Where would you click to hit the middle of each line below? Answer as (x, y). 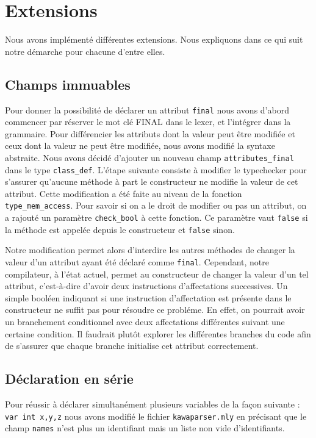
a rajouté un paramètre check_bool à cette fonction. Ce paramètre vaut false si (156, 217)
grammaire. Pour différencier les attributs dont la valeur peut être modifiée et (150, 133)
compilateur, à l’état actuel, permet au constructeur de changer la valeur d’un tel (157, 274)
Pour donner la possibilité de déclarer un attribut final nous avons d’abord (147, 109)
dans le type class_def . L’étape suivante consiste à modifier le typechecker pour (156, 169)
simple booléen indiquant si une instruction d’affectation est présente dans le (148, 297)
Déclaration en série (69, 379)
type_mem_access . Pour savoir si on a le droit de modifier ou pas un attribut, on (156, 205)
